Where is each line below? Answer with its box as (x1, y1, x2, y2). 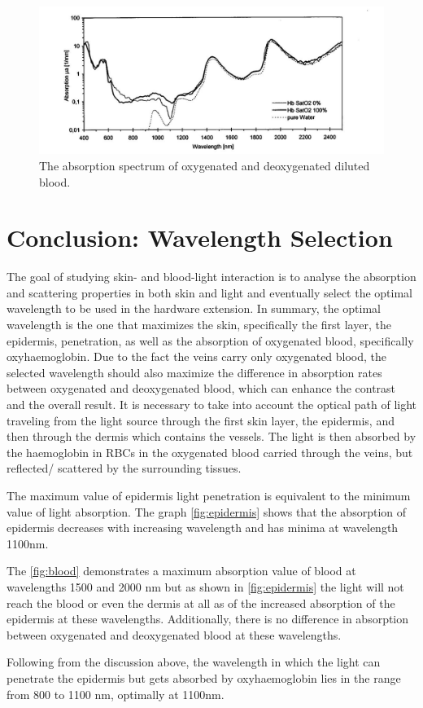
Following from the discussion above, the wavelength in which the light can (7, 653, 381, 671)
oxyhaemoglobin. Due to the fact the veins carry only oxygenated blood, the (7, 348, 387, 365)
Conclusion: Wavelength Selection (7, 221, 393, 254)
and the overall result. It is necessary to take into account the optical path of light (7, 396, 417, 413)
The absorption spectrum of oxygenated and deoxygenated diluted (39, 156, 370, 174)
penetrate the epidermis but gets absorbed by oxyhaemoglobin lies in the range (7, 669, 401, 686)
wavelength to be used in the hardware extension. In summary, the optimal (7, 300, 382, 317)
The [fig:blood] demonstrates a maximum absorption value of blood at (7, 562, 356, 579)
